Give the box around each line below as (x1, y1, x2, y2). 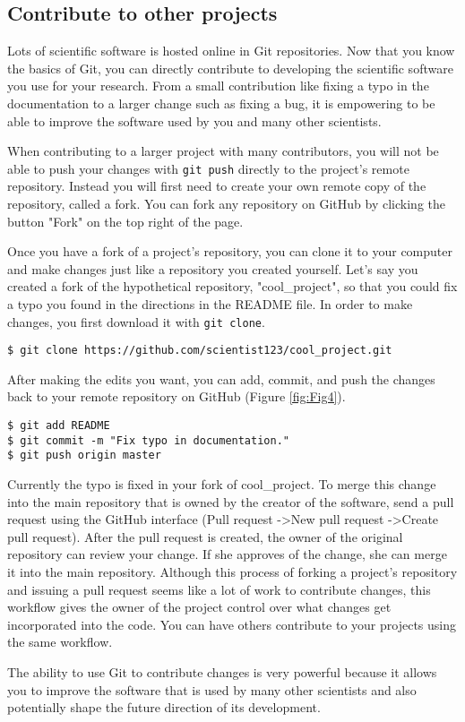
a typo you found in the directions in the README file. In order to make (7, 294, 413, 313)
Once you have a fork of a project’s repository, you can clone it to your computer (7, 242, 452, 261)
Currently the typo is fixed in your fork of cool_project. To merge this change (7, 475, 436, 494)
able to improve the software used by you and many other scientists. (7, 111, 382, 130)
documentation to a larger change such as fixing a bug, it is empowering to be (7, 93, 435, 112)
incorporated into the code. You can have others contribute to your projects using (7, 615, 456, 633)
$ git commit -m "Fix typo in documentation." (7, 434, 289, 447)
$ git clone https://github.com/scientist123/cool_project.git (7, 344, 392, 357)
